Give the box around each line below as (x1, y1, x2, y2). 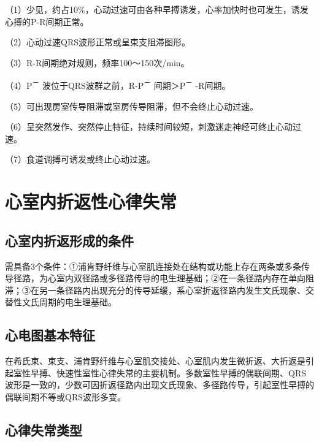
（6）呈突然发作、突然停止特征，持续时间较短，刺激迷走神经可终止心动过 (5, 120, 301, 133)
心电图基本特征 (5, 326, 95, 345)
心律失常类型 (5, 420, 82, 439)
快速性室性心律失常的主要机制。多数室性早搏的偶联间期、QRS (56, 366, 306, 379)
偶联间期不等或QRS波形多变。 (5, 390, 126, 403)
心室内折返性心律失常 (5, 189, 177, 214)
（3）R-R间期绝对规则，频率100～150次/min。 (5, 56, 190, 69)
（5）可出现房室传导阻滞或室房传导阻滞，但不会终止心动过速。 (5, 99, 258, 112)
